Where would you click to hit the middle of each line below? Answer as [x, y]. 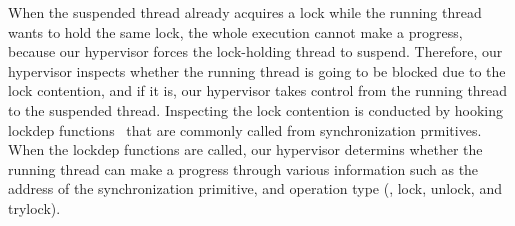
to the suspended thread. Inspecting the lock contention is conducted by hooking [256, 109]
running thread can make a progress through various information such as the [243, 168]
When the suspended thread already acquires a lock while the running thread [245, 12]
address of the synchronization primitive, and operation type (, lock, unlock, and [255, 188]
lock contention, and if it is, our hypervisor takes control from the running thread [258, 90]
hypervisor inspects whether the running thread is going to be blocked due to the [257, 70]
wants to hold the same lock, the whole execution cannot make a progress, [235, 31]
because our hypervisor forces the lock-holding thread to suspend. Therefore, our [255, 51]
